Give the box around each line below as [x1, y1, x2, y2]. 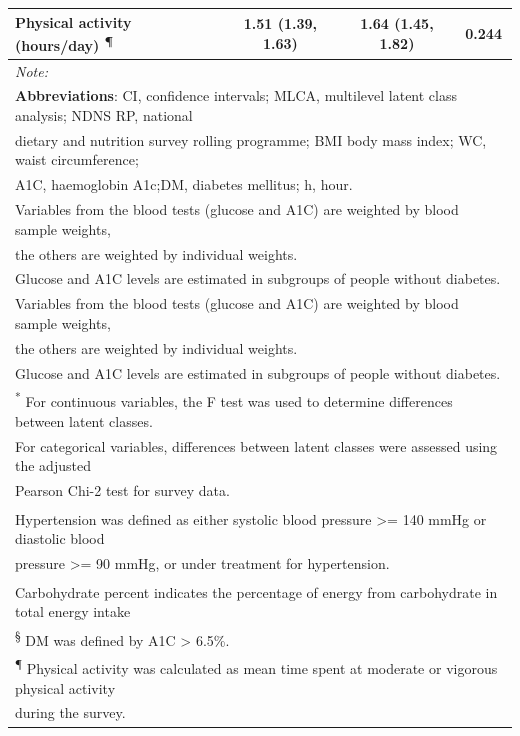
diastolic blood [15, 528, 105, 549]
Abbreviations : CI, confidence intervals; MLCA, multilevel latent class [15, 85, 457, 106]
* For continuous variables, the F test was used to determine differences [15, 388, 453, 412]
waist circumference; [15, 149, 139, 170]
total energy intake [15, 600, 131, 621]
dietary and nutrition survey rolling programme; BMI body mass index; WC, [15, 129, 487, 150]
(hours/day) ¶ [15, 32, 113, 55]
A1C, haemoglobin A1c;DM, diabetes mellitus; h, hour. [15, 174, 353, 195]
